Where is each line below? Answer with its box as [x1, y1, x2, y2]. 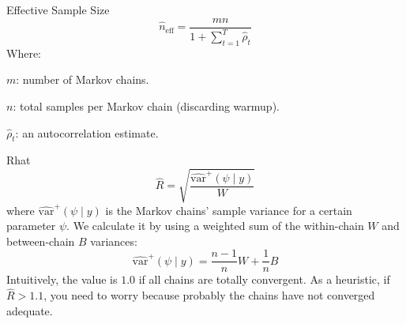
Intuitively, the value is [6, 271, 118, 288]
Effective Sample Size [6, 2, 110, 17]
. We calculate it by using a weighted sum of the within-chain [66, 217, 364, 234]
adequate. [6, 302, 53, 318]
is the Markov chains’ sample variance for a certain [105, 202, 352, 218]
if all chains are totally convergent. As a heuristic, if [138, 271, 390, 288]
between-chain [6, 232, 75, 249]
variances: [90, 232, 137, 249]
